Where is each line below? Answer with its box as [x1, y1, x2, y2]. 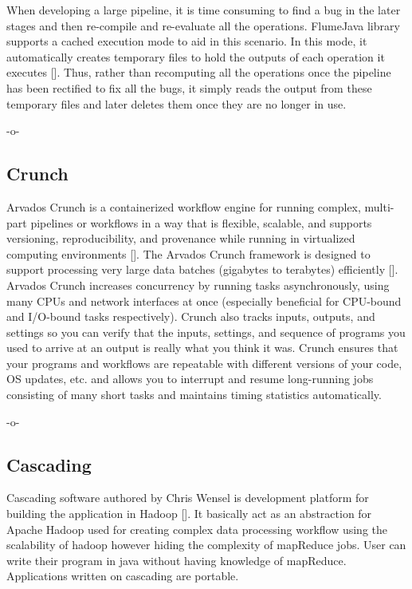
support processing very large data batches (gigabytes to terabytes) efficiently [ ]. [6, 261, 398, 278]
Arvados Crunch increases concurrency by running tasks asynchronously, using [6, 276, 390, 293]
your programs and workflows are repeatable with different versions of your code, [6, 354, 402, 371]
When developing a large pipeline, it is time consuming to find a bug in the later [6, 2, 401, 18]
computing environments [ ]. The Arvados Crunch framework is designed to [6, 245, 371, 262]
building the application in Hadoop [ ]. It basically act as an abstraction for [6, 505, 372, 522]
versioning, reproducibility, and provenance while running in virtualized [6, 230, 355, 247]
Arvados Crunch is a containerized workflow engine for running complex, [6, 198, 361, 215]
